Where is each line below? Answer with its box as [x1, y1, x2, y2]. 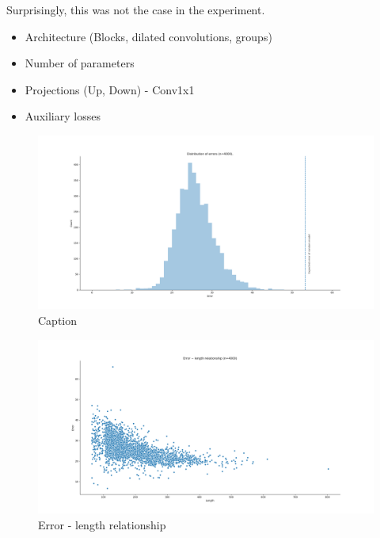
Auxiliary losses [25, 108, 101, 124]
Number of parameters [25, 55, 135, 71]
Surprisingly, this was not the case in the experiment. [6, 2, 265, 17]
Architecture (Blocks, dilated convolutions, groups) [25, 28, 272, 44]
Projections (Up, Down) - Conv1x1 [25, 81, 195, 97]
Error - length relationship [38, 516, 166, 532]
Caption [38, 312, 78, 329]
